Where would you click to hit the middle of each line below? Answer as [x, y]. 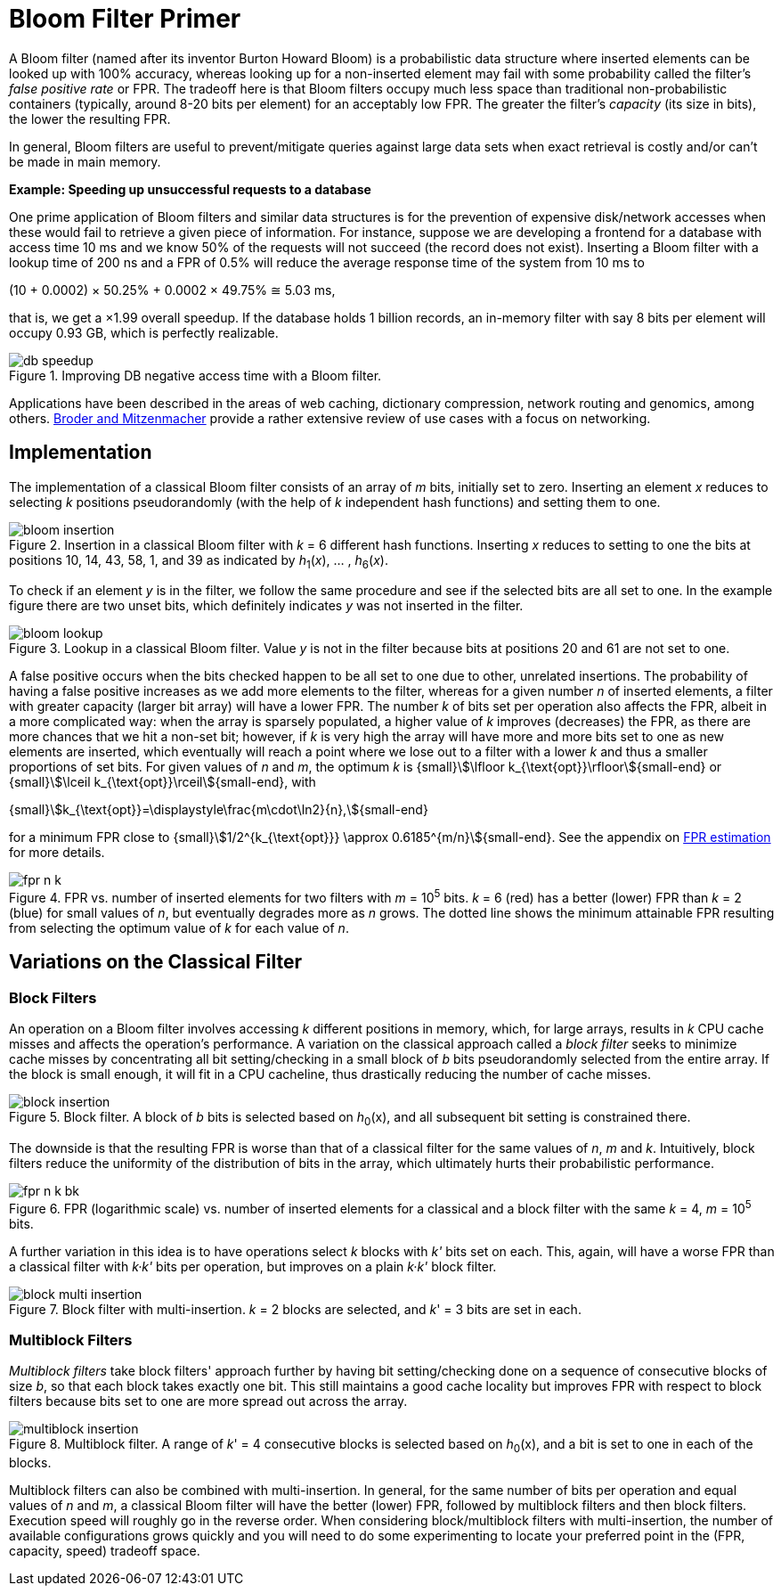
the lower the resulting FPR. [90, 118]
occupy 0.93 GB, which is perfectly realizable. [144, 332]
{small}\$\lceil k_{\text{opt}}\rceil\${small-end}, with [163, 782]
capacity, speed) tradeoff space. [105, 1551]
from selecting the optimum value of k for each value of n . [179, 928]
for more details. [57, 853]
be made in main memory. [85, 161]
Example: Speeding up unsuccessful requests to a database [190, 189]
